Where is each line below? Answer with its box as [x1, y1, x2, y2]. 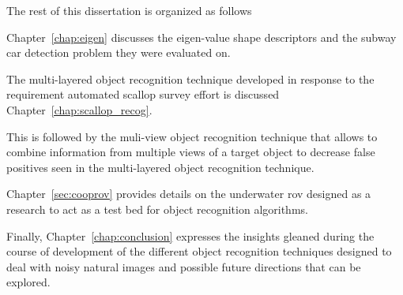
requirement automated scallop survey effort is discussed [6, 86, 280, 103]
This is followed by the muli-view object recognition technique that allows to [6, 128, 378, 144]
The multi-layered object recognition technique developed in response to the [6, 70, 375, 87]
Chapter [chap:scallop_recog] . [6, 101, 153, 118]
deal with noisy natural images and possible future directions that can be [6, 258, 361, 274]
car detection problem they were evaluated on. [6, 44, 231, 61]
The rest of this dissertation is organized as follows [6, 2, 252, 18]
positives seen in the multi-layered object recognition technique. [6, 159, 314, 175]
